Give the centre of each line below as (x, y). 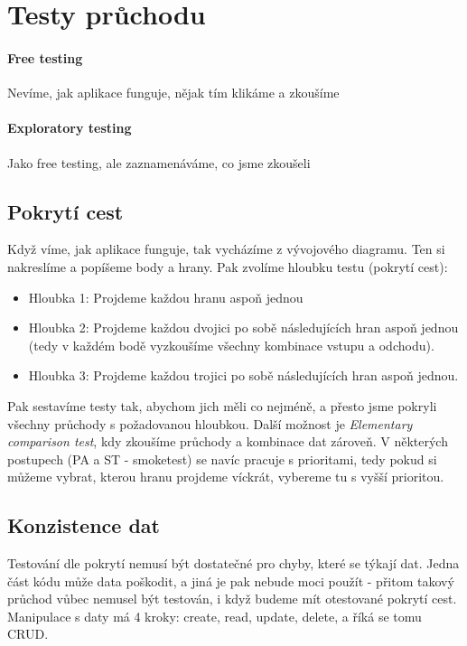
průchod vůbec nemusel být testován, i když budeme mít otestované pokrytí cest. (232, 599)
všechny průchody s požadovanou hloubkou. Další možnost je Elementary (210, 423)
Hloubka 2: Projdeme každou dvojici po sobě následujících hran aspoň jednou (243, 328)
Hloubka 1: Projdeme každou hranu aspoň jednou (166, 297)
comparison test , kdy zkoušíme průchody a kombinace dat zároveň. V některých (228, 441)
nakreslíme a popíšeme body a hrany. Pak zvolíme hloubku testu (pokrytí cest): (228, 266)
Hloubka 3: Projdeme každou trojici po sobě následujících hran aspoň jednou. (243, 375)
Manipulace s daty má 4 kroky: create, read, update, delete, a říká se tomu (215, 616)
